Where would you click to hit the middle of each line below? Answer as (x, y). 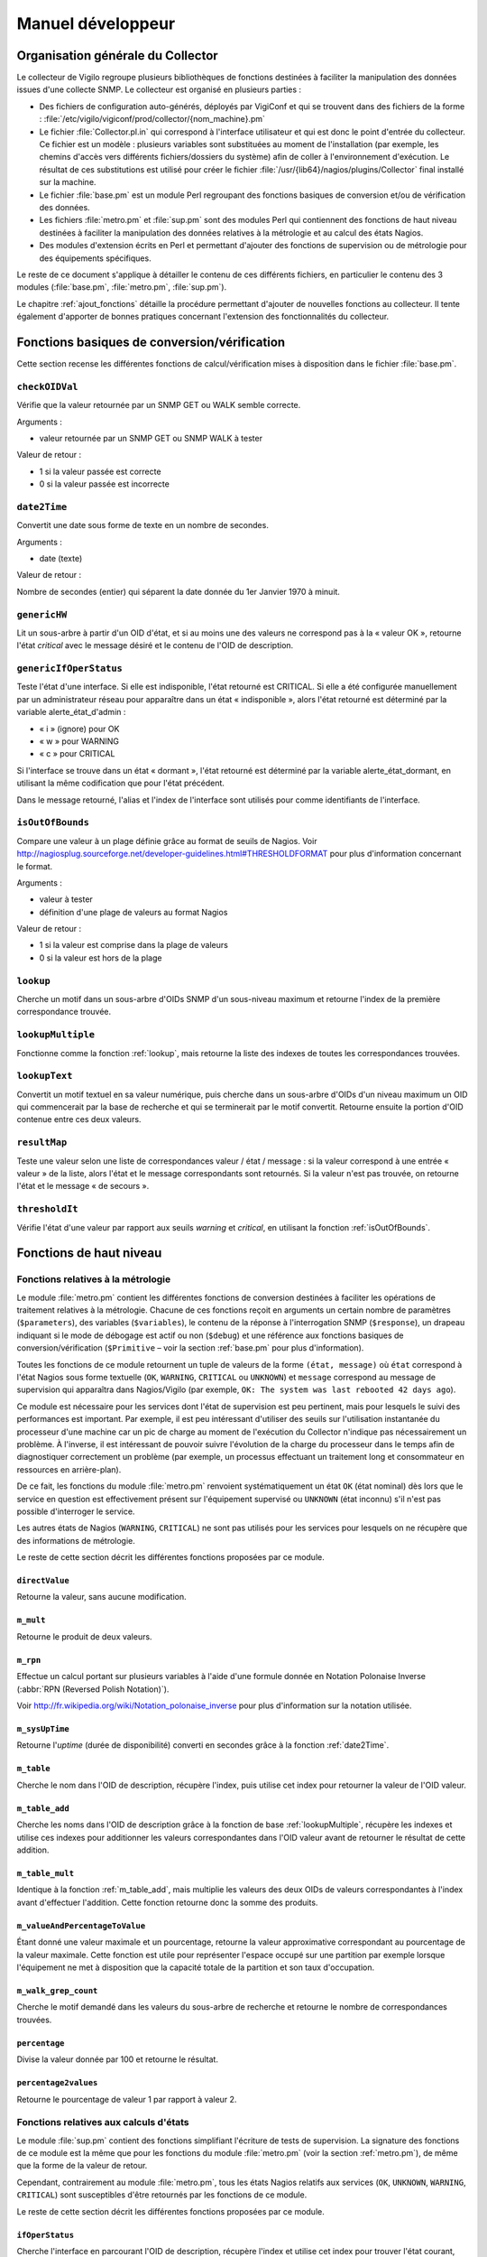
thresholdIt (47, 1209)
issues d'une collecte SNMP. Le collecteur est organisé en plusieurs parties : (159, 89)
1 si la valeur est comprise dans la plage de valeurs (134, 945)
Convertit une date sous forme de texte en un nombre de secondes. (143, 525)
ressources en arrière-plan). (69, 1469)
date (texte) (61, 559)
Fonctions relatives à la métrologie (94, 1279)
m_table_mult (46, 1873)
